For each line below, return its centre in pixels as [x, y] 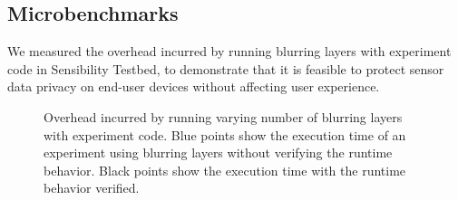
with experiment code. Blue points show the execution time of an [225, 134]
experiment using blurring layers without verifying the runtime [218, 152]
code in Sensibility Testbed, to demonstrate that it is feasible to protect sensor [226, 68]
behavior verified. [92, 188]
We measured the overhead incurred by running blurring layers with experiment [229, 51]
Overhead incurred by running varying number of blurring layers [223, 116]
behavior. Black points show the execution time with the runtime [225, 170]
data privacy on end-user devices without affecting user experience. [194, 86]
